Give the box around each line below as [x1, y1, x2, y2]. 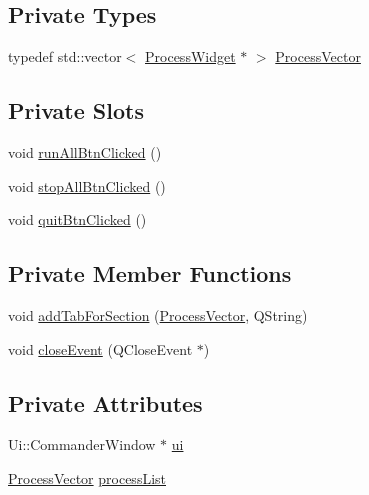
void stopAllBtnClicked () [8, 175, 166, 196]
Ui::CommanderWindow [8, 434, 156, 455]
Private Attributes [8, 387, 203, 418]
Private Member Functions [8, 258, 292, 289]
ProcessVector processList [8, 467, 166, 488]
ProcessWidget [145, 46, 236, 67]
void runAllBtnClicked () [8, 142, 162, 162]
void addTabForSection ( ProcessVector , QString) [8, 304, 308, 325]
